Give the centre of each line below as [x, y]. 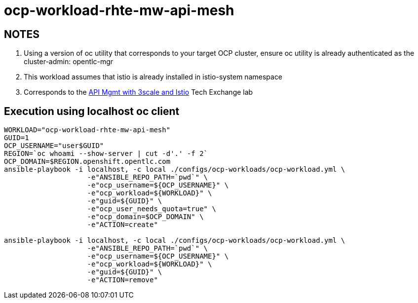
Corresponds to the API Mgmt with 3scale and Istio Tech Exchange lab [138, 92]
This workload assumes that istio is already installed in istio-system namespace [153, 77]
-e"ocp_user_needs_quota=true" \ [152, 209]
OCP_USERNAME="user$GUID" [54, 146]
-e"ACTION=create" [122, 225]
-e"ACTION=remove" [122, 280]
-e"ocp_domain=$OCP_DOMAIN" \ [145, 217]
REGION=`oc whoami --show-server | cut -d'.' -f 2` [106, 154]
